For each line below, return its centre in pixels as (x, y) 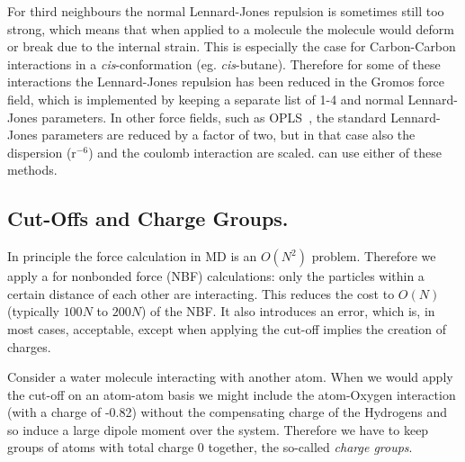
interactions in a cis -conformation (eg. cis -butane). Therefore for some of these (224, 63)
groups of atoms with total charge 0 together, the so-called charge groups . (210, 447)
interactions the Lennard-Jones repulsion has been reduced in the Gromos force (226, 82)
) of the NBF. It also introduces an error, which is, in (288, 311)
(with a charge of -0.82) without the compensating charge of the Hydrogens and (228, 412)
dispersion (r (42, 152)
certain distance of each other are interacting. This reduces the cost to (201, 293)
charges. (29, 346)
